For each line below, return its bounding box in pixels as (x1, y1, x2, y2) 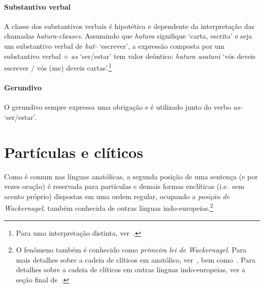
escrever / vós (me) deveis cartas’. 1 (4, 61, 112, 73)
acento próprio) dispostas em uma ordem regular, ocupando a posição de (4, 190, 230, 201)
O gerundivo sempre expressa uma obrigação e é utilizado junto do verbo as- (4, 102, 243, 112)
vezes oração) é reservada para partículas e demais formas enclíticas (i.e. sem (4, 181, 244, 191)
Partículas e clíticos (4, 141, 143, 162)
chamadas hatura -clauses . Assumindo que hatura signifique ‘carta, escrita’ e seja (4, 30, 252, 41)
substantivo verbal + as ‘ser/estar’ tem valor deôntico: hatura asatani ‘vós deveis (4, 50, 256, 61)
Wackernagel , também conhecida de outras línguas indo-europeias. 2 (4, 201, 213, 213)
